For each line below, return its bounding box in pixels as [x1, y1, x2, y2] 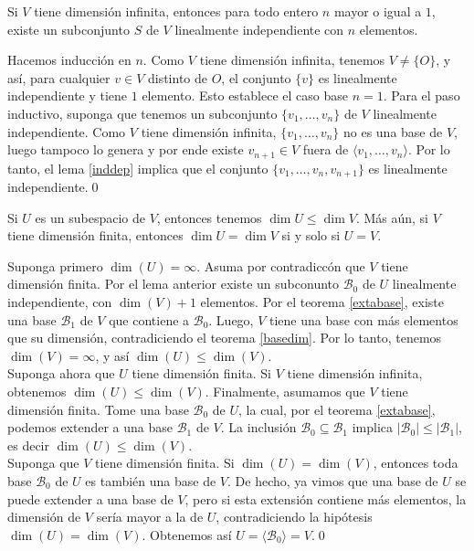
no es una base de [342, 122, 443, 141]
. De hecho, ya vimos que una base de [227, 471, 438, 490]
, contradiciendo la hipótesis [216, 507, 373, 526]
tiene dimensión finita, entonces [7, 226, 184, 245]
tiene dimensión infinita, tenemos [199, 50, 385, 69]
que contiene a [109, 310, 190, 329]
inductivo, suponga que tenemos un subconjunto [7, 103, 278, 122]
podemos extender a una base [7, 418, 174, 437]
